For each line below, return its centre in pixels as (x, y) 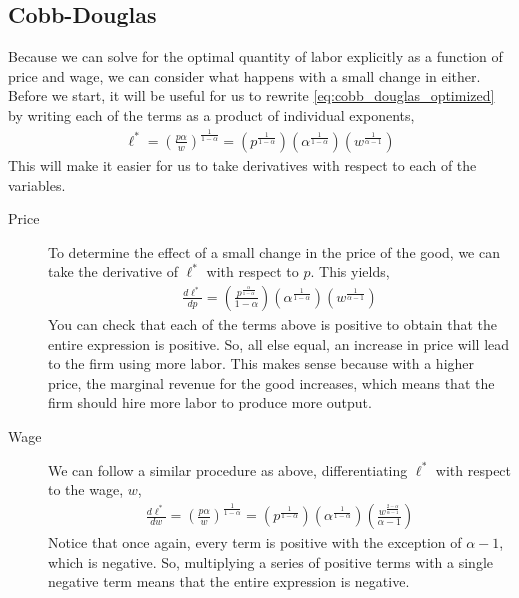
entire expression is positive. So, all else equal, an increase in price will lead (279, 343)
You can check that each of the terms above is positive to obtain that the (273, 323)
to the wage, (86, 489)
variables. (37, 184)
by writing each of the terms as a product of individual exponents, (211, 114)
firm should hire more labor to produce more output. (210, 402)
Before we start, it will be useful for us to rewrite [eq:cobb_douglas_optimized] (251, 95)
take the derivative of (113, 271)
